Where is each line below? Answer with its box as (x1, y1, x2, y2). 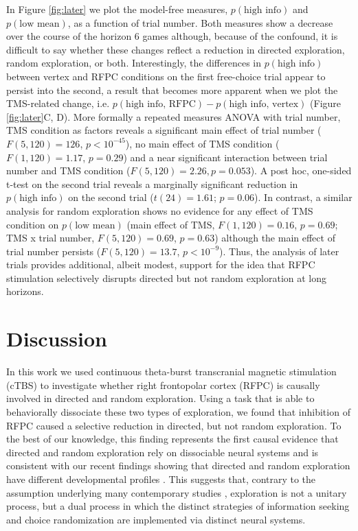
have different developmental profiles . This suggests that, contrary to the (6, 471, 316, 486)
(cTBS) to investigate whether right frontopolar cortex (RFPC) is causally (6, 377, 320, 392)
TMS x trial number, (6, 231, 95, 245)
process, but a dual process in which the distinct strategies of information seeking (6, 499, 350, 513)
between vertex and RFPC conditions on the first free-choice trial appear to (6, 69, 326, 83)
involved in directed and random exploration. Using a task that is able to (6, 391, 315, 405)
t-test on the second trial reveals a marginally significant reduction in (6, 176, 298, 191)
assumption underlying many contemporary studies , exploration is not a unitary (6, 485, 347, 499)
